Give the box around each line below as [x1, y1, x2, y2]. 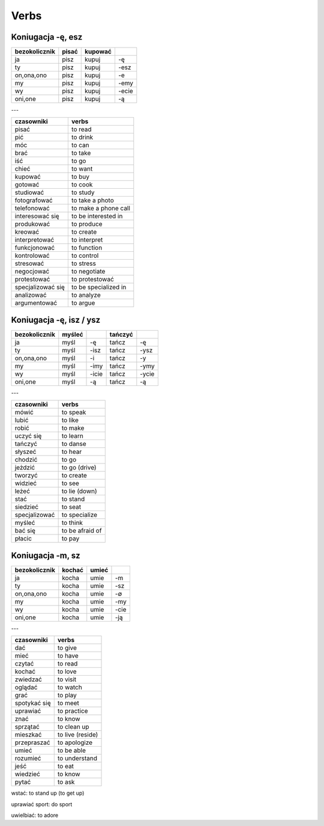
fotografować [14, 196, 53, 204]
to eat [57, 762, 74, 771]
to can [71, 141, 89, 150]
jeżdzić [14, 463, 35, 472]
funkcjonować [14, 243, 55, 252]
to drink [71, 133, 94, 141]
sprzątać [14, 723, 40, 731]
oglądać [14, 683, 38, 691]
